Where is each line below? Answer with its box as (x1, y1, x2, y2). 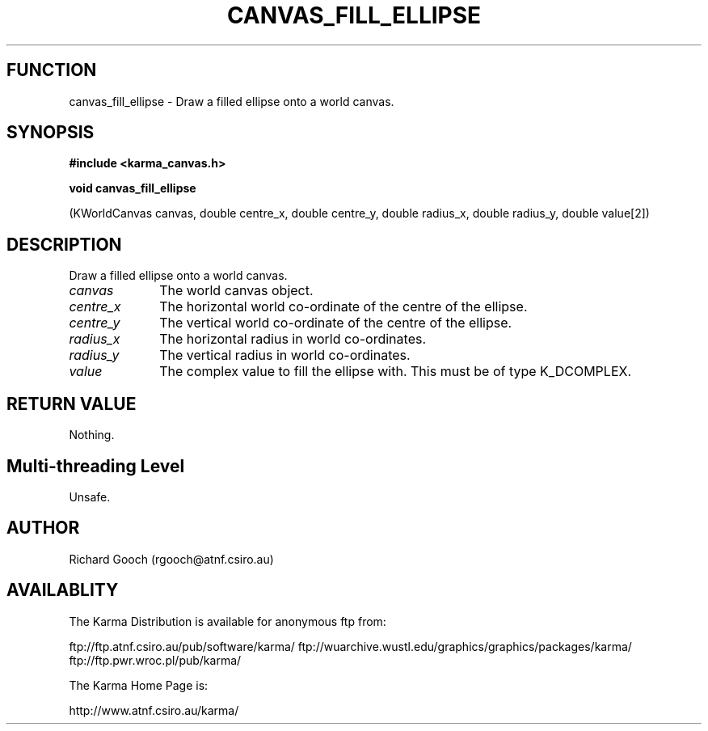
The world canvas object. (159, 282, 314, 299)
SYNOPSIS (6, 122, 95, 143)
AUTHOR (6, 518, 80, 539)
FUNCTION (6, 60, 97, 81)
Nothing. (69, 428, 115, 442)
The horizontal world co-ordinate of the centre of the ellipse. (159, 298, 528, 315)
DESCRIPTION (6, 234, 122, 255)
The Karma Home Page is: (69, 678, 209, 692)
